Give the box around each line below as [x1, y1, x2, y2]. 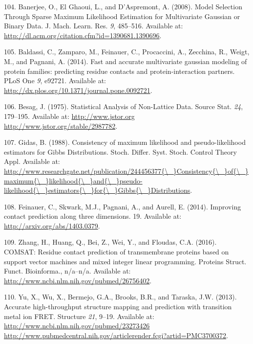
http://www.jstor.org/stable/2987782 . [4, 120, 118, 131]
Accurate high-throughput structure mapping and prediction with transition [4, 301, 232, 312]
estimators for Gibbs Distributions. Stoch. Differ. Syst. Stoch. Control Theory [4, 146, 237, 157]
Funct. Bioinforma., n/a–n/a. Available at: [4, 266, 131, 276]
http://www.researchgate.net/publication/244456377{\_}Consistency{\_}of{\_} [4, 165, 249, 176]
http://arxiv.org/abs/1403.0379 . [4, 220, 100, 230]
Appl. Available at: [4, 156, 60, 166]
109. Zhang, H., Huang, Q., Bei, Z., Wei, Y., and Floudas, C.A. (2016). [4, 237, 217, 247]
